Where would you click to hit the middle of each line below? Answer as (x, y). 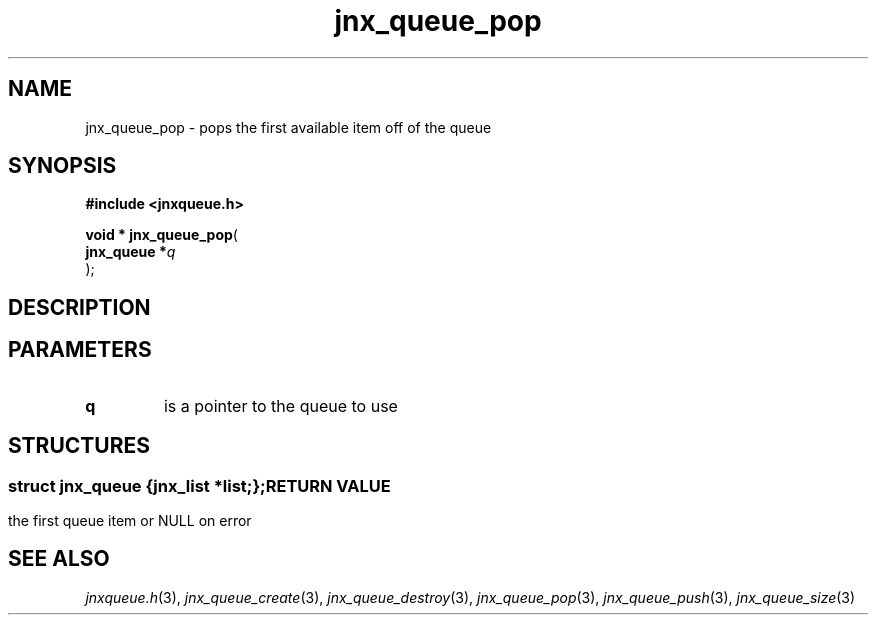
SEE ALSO (59, 559)
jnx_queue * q (130, 252)
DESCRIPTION (79, 307)
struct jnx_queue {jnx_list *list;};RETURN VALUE (199, 485)
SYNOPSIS (62, 166)
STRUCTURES (79, 446)
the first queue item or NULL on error (130, 520)
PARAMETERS (80, 350)
